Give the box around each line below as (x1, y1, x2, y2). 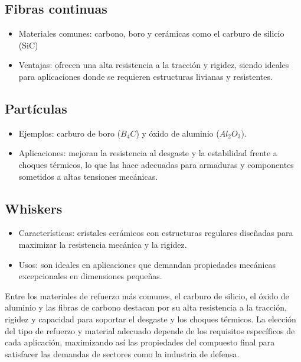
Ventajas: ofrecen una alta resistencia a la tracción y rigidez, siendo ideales (18, 59, 289, 71)
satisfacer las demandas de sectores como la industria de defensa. (5, 347, 240, 360)
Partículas (5, 99, 67, 117)
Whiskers (5, 199, 63, 217)
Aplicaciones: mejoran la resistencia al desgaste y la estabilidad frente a (18, 147, 277, 159)
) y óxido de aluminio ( (136, 127, 220, 139)
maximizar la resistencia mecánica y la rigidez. (18, 238, 187, 250)
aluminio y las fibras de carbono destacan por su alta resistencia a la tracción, (5, 301, 287, 313)
